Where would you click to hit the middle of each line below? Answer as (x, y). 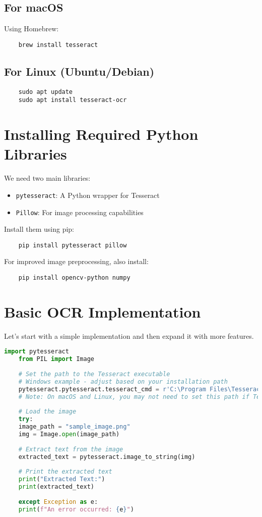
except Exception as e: (58, 502)
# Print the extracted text (65, 472)
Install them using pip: (39, 229)
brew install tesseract (58, 45)
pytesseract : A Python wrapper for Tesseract (88, 195)
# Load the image (47, 412)
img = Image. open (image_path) (69, 434)
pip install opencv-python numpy (74, 278)
